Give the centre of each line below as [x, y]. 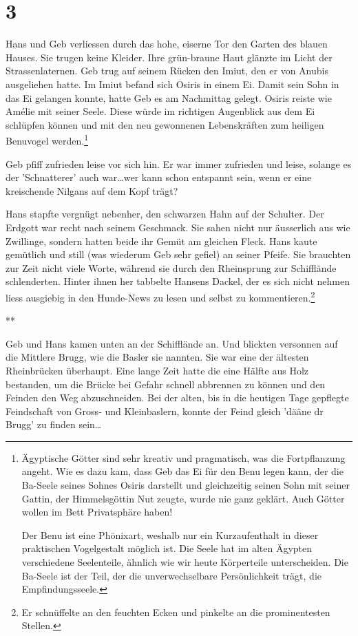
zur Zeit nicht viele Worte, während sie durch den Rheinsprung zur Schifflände [171, 267]
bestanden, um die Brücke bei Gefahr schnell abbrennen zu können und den [166, 384]
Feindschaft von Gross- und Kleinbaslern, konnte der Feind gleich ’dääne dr [165, 411]
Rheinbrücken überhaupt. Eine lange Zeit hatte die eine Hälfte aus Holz [157, 370]
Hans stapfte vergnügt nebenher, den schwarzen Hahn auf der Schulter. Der [165, 214]
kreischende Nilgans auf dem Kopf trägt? [92, 190]
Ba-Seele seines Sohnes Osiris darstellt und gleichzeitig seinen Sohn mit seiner [186, 485]
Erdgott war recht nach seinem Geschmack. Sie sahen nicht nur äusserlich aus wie [178, 227]
